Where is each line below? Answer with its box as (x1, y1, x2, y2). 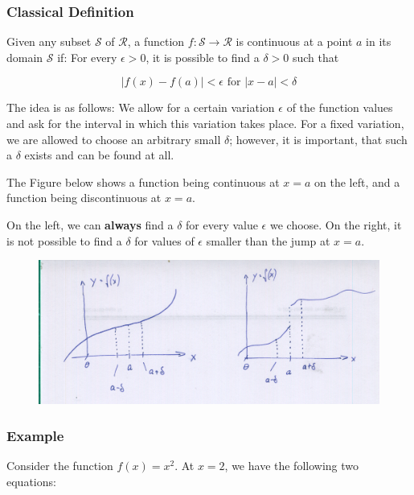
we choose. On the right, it (269, 216, 402, 233)
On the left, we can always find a (6, 216, 174, 233)
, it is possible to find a (146, 48, 260, 65)
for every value (186, 216, 258, 233)
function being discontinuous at (6, 189, 162, 206)
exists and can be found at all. (24, 146, 174, 163)
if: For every (57, 48, 117, 65)
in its (366, 33, 391, 50)
